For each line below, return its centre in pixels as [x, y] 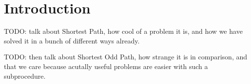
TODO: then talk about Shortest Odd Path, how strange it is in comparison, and [126, 57]
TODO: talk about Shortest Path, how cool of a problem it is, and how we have [123, 31]
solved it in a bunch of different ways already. [72, 40]
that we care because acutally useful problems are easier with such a [106, 66]
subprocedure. [25, 76]
